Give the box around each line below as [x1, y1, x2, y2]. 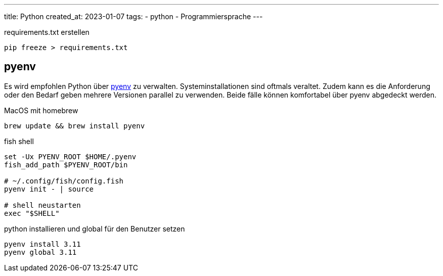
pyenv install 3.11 [4, 240, 81, 248]
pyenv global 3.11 [4, 248, 77, 256]
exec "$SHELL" [4, 209, 60, 217]
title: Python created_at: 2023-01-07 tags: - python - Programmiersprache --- [4, 12, 263, 21]
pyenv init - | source [4, 185, 94, 193]
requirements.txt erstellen [4, 28, 90, 36]
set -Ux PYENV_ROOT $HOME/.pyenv [4, 152, 137, 161]
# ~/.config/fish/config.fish [4, 176, 124, 185]
